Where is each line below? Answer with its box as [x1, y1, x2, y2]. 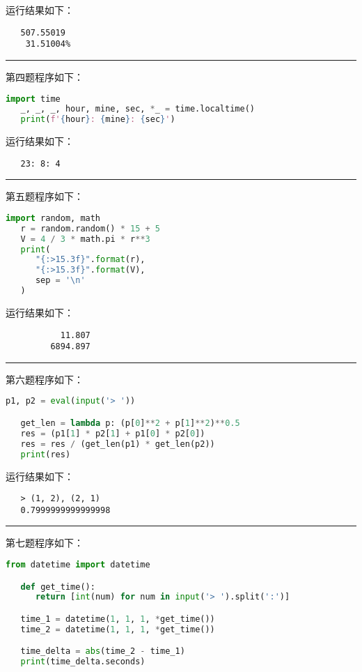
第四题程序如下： [6, 69, 84, 84]
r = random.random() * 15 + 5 [20, 223, 161, 234]
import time [6, 93, 61, 104]
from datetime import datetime [6, 560, 150, 570]
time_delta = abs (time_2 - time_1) [20, 646, 185, 657]
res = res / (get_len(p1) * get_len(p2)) [20, 438, 215, 449]
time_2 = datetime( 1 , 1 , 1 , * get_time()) [20, 624, 215, 634]
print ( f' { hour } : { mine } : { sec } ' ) [20, 114, 175, 125]
